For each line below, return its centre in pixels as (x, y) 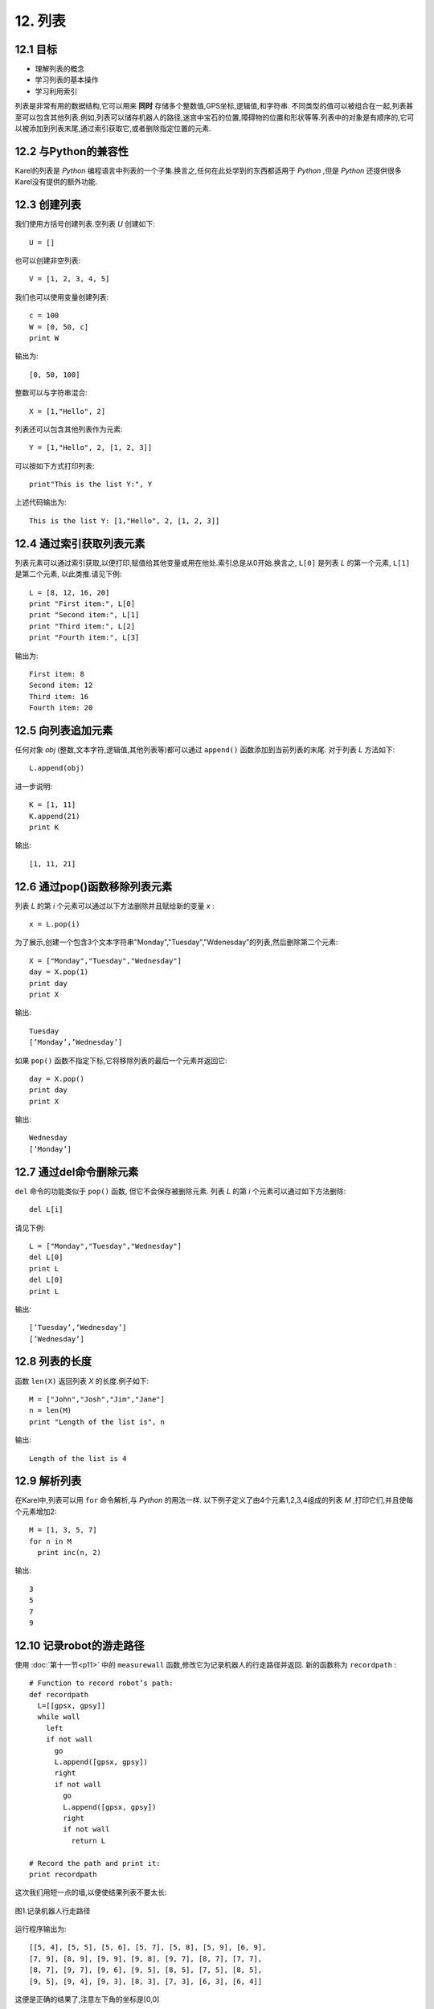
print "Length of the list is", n (97, 1422)
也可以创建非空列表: (48, 260)
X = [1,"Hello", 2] (68, 411)
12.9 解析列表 (48, 1481)
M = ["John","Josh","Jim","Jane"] (97, 1399)
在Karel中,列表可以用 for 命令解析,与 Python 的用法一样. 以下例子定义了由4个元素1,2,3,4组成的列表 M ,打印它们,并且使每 (214, 1500)
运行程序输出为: (41, 1929)
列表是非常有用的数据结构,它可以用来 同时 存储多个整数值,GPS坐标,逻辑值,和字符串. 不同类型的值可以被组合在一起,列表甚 (214, 106)
